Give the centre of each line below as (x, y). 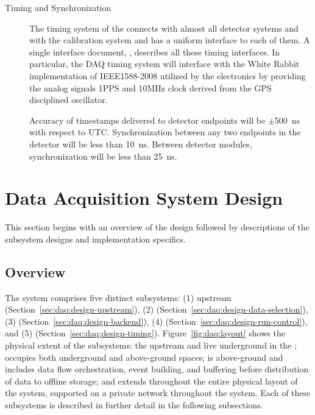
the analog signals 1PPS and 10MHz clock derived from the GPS (150, 87)
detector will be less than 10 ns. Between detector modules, (141, 144)
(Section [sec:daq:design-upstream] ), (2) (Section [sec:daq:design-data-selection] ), (157, 309)
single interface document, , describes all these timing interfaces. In (155, 51)
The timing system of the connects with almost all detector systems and (164, 28)
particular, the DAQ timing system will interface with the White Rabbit (165, 64)
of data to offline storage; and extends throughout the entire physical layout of (151, 381)
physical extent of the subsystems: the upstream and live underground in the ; (151, 345)
